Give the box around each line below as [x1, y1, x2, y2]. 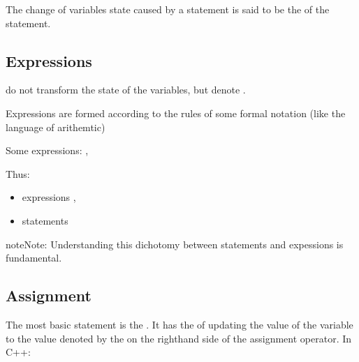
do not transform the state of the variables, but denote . [6, 82, 246, 97]
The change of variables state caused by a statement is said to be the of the [6, 2, 330, 16]
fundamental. [6, 250, 62, 265]
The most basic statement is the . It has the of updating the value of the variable [6, 317, 353, 331]
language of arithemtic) [6, 119, 105, 134]
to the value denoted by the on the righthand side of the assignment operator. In [6, 331, 352, 345]
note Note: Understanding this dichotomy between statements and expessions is [6, 236, 344, 251]
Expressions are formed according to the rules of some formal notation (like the [6, 105, 346, 120]
